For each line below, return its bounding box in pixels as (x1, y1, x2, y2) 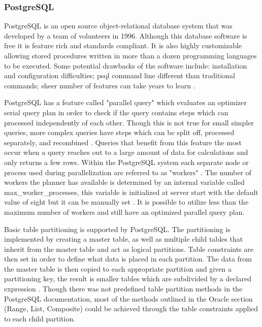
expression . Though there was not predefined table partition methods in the (4, 283, 243, 294)
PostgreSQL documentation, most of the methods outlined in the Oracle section (4, 293, 253, 304)
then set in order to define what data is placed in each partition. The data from (4, 253, 252, 264)
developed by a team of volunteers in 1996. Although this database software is (4, 30, 247, 41)
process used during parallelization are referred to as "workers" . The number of (4, 167, 251, 177)
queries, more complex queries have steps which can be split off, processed (4, 127, 235, 138)
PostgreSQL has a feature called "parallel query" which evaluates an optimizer (4, 97, 247, 108)
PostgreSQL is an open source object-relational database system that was (4, 20, 233, 31)
